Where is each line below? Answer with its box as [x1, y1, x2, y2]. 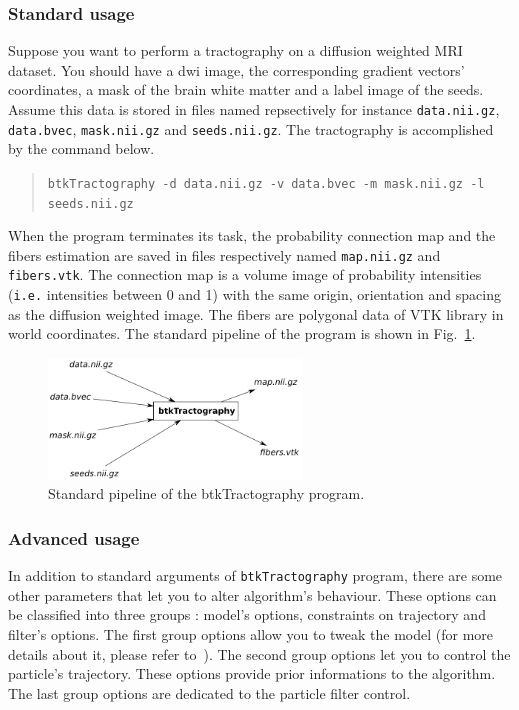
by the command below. [8, 138, 155, 159]
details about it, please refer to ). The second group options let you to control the [8, 643, 511, 664]
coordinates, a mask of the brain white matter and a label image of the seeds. [8, 79, 484, 100]
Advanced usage [8, 525, 140, 550]
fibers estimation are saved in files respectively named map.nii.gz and [8, 244, 441, 265]
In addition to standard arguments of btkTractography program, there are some [8, 565, 503, 586]
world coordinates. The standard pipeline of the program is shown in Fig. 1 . [8, 323, 476, 344]
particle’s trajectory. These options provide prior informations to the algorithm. [8, 663, 496, 684]
